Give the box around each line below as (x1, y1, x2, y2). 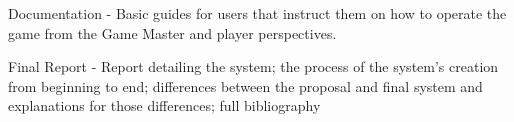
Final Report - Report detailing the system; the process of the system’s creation (8, 56, 499, 77)
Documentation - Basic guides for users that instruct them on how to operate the (8, 3, 507, 23)
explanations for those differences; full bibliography (8, 95, 321, 116)
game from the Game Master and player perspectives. (8, 22, 337, 43)
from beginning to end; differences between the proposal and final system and (8, 75, 483, 96)
